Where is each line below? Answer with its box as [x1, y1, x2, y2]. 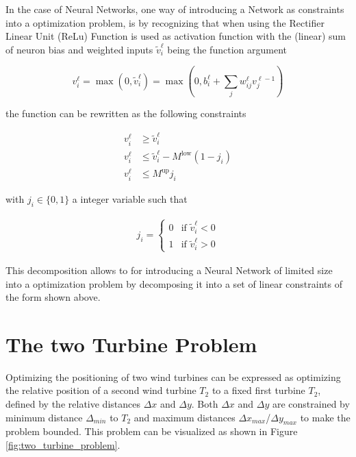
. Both [191, 397, 218, 411]
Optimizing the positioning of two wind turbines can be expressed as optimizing [5, 369, 341, 384]
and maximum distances [133, 410, 236, 424]
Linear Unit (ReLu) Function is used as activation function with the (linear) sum [5, 29, 346, 43]
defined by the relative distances [5, 397, 140, 411]
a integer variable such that [72, 192, 188, 206]
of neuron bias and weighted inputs [5, 42, 153, 56]
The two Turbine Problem [5, 330, 257, 358]
